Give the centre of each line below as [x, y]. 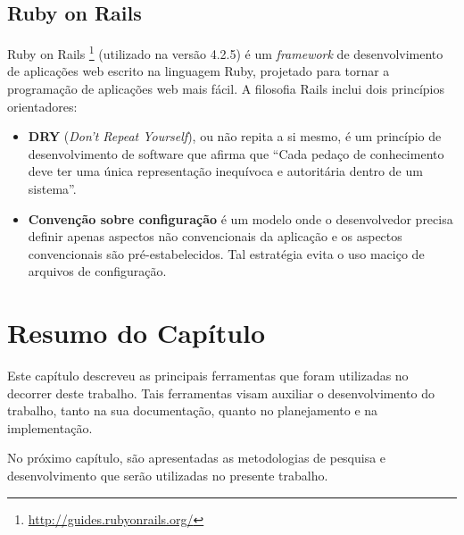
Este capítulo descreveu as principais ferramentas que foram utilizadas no [208, 376]
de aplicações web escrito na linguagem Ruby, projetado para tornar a [199, 71]
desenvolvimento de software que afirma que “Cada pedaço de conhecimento [236, 153]
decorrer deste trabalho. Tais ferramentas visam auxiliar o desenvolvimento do [221, 393]
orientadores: [42, 106]
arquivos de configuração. [97, 271]
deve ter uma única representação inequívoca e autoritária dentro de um [225, 171]
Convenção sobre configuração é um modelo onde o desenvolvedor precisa [240, 218]
